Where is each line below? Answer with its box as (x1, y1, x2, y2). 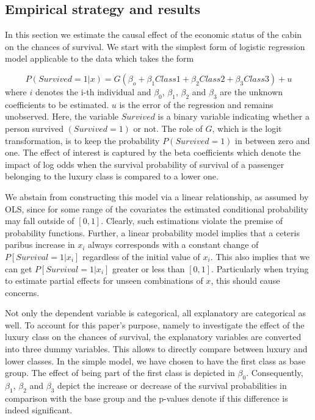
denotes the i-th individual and (35, 85, 151, 98)
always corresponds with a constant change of (88, 238, 259, 251)
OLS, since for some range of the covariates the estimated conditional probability (5, 202, 308, 215)
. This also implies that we (210, 250, 310, 262)
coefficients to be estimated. (5, 98, 109, 110)
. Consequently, (246, 366, 303, 379)
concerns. (5, 286, 40, 299)
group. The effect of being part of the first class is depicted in (5, 366, 235, 379)
